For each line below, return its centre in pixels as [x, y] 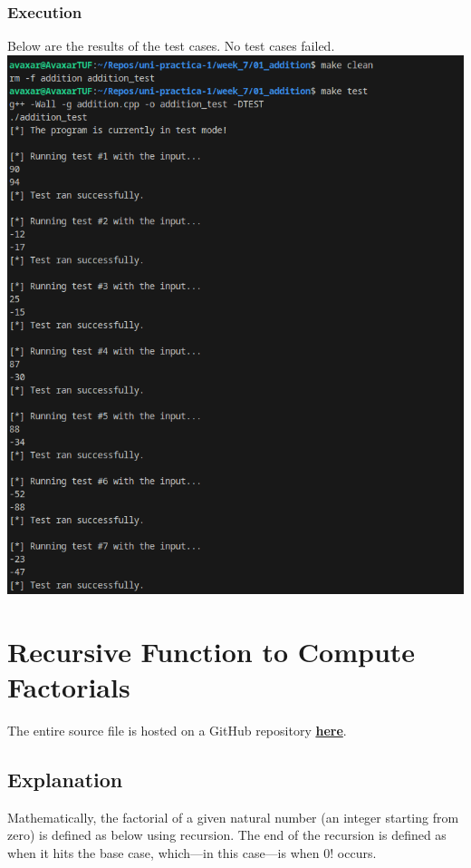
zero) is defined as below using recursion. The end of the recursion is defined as [227, 835]
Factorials [69, 687]
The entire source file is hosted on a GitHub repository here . [177, 731]
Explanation [65, 780]
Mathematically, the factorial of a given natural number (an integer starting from [233, 817]
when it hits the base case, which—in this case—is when [163, 853]
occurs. [357, 853]
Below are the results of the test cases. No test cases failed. [171, 46]
